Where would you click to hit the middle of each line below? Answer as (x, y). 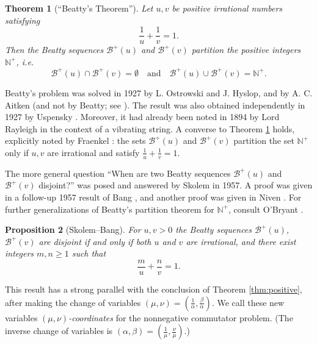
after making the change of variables (73, 302)
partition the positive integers (246, 50)
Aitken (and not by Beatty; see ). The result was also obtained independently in (155, 105)
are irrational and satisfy (93, 152)
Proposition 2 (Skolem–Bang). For (73, 229)
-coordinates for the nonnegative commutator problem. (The (181, 317)
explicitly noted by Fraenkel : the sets (75, 140)
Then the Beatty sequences (54, 50)
